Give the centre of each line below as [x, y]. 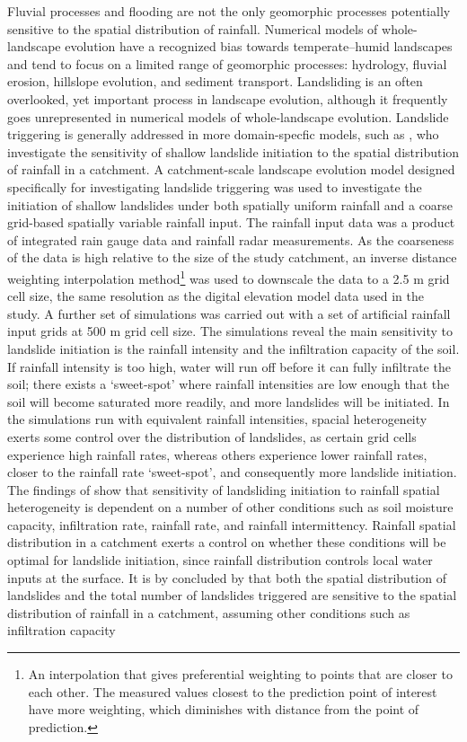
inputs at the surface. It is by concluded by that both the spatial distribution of [227, 577]
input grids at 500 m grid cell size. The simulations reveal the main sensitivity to [230, 331]
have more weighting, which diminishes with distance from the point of [224, 709]
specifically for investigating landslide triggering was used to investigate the [215, 186]
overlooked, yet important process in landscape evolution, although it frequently [228, 98]
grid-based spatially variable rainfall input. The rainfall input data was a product [231, 222]
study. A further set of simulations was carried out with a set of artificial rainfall [229, 313]
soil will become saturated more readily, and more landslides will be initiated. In [229, 401]
